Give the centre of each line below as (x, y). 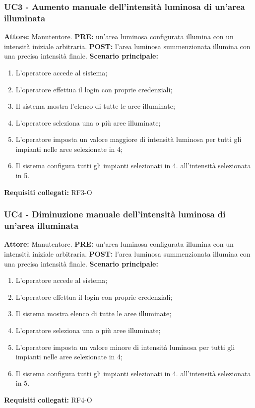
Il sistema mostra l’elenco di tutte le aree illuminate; (95, 106)
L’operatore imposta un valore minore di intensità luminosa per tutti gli (125, 347)
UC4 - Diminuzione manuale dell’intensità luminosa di (115, 214)
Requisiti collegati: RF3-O (48, 192)
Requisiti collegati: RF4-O (48, 399)
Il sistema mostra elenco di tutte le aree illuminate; (94, 313)
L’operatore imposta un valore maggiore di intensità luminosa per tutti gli (128, 139)
